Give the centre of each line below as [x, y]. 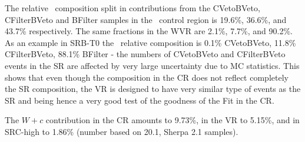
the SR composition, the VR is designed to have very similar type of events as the [153, 89]
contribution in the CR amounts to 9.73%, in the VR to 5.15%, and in [173, 120]
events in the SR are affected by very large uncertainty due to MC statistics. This [152, 65]
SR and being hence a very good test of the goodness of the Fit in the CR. [140, 100]
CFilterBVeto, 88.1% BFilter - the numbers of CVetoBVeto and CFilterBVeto [145, 54]
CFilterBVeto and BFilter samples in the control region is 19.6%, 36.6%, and [146, 19]
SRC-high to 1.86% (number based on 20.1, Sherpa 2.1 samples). [122, 131]
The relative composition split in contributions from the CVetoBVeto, [132, 8]
